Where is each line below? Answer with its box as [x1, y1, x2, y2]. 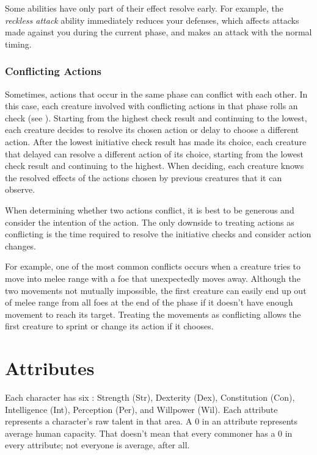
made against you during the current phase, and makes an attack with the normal [5, 26, 312, 38]
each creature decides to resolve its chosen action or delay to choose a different [5, 123, 299, 136]
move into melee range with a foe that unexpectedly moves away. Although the [5, 271, 301, 284]
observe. [5, 183, 35, 196]
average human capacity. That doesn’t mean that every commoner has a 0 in [5, 426, 293, 439]
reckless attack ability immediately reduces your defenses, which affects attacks [5, 13, 299, 26]
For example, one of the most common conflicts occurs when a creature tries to [5, 260, 301, 273]
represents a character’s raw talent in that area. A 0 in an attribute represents [5, 415, 298, 428]
